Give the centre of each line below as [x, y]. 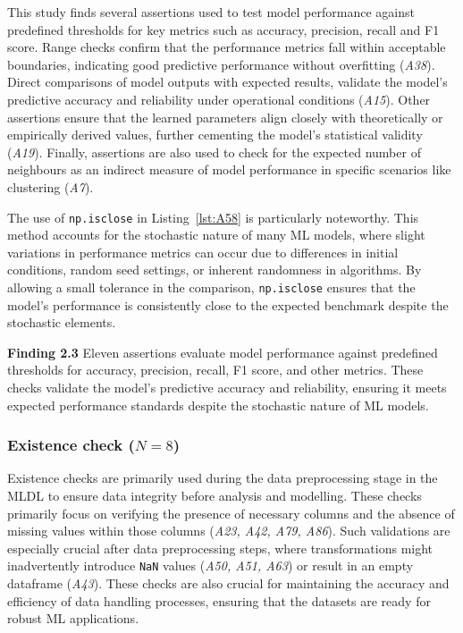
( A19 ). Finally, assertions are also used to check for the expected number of [214, 152]
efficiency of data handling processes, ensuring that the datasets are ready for [219, 600]
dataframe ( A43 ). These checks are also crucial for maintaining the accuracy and [228, 583]
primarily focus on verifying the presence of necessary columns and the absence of [231, 513]
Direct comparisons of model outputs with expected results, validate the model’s [227, 82]
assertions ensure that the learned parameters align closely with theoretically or [225, 117]
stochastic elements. [62, 322]
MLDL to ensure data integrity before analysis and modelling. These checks [215, 495]
